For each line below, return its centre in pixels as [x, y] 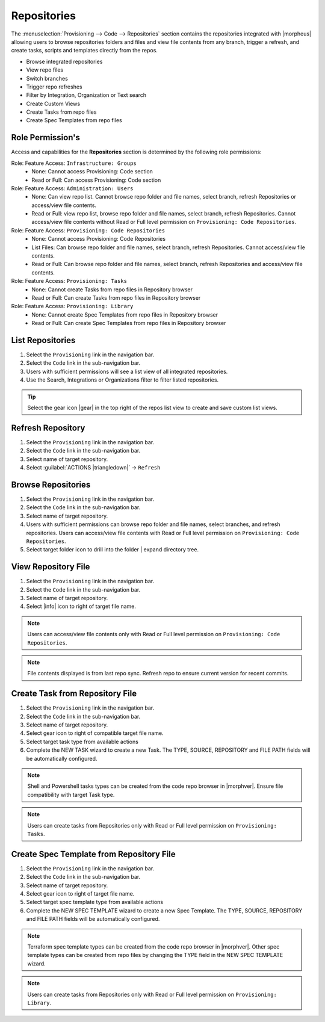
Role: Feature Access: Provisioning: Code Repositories [88, 230]
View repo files [45, 70]
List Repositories [43, 340]
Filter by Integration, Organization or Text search [86, 95]
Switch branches [47, 78]
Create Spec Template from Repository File [93, 854]
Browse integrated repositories [64, 61]
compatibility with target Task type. [71, 794]
